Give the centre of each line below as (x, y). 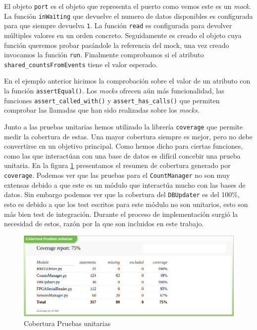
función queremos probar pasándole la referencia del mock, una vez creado (117, 45)
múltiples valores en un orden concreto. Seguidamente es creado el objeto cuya (123, 35)
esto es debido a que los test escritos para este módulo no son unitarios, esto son (126, 204)
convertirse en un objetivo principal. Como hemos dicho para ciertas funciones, (124, 146)
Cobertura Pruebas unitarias (67, 323)
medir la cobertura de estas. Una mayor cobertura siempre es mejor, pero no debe (128, 136)
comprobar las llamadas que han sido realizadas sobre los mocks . (102, 110)
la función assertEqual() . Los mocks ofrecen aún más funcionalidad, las (114, 91)
